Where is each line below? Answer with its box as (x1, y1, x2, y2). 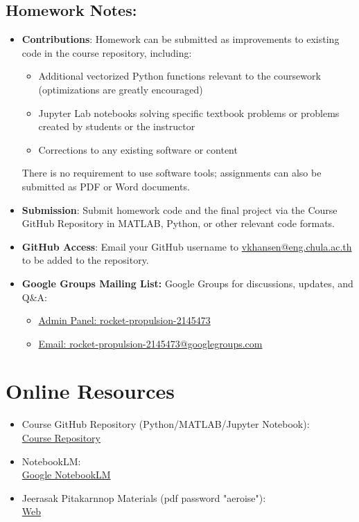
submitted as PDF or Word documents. (21, 179, 190, 193)
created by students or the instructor (38, 119, 195, 134)
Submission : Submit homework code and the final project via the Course (21, 202, 338, 217)
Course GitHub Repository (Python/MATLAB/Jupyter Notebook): (21, 417, 310, 431)
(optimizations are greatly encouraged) (38, 82, 203, 96)
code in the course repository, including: (21, 45, 192, 60)
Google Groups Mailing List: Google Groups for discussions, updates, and (21, 276, 353, 290)
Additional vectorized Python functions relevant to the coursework (38, 69, 321, 83)
